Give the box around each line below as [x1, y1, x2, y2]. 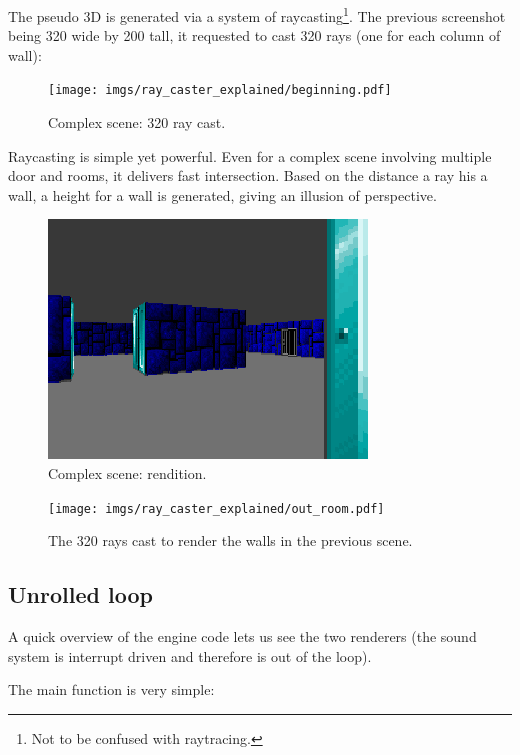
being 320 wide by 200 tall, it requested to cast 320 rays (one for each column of [8, 25, 501, 46]
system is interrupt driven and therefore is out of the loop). [8, 645, 372, 666]
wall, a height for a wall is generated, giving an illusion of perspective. [8, 184, 437, 205]
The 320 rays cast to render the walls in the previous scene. [48, 530, 413, 551]
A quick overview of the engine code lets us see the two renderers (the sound [8, 626, 477, 647]
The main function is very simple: [8, 679, 215, 700]
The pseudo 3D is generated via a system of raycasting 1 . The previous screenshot [8, 3, 506, 26]
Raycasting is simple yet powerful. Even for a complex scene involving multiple [8, 145, 492, 166]
